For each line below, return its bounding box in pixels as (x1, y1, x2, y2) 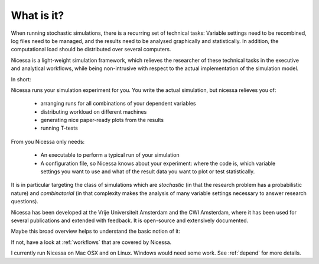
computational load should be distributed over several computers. (11, 46, 171, 53)
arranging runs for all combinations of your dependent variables (40, 100, 196, 107)
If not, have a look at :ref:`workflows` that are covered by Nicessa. (11, 239, 172, 246)
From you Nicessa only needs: (11, 138, 85, 145)
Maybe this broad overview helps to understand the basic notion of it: (11, 227, 180, 235)
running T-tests (40, 124, 78, 132)
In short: (11, 75, 32, 82)
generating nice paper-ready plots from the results (40, 117, 164, 124)
